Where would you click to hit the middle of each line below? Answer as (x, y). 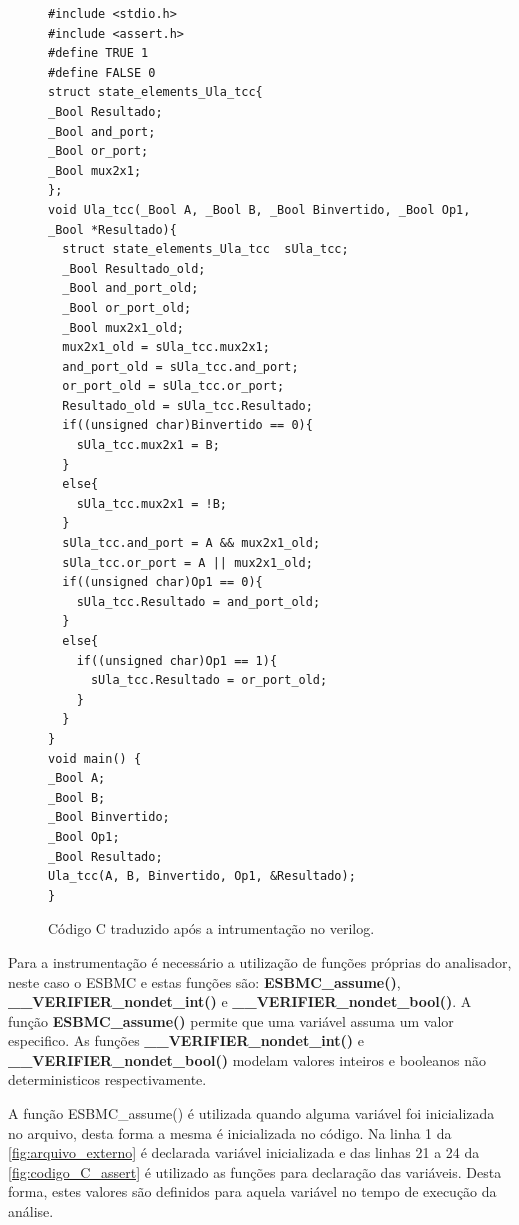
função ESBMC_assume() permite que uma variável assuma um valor (231, 1020)
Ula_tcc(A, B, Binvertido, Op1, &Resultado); (202, 876)
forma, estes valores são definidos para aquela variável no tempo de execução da (252, 1191)
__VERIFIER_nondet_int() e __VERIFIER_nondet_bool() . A (240, 1001)
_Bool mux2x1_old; (123, 327)
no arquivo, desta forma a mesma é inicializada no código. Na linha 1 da (230, 1132)
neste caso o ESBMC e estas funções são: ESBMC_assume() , (204, 981)
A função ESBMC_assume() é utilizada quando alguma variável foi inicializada (251, 1113)
